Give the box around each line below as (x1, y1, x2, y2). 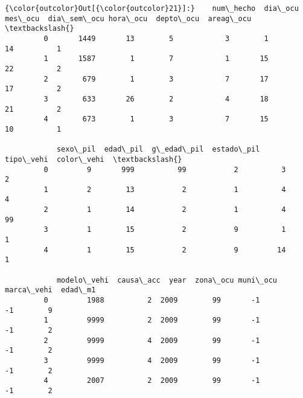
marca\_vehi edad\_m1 (5, 286, 96, 295)
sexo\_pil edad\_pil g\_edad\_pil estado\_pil (56, 145, 260, 154)
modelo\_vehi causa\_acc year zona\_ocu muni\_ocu (56, 275, 278, 284)
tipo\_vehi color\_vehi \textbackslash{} (5, 155, 182, 164)
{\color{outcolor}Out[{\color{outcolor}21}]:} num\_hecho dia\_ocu (5, 4, 299, 13)
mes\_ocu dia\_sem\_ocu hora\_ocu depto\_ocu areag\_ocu (5, 14, 252, 23)
